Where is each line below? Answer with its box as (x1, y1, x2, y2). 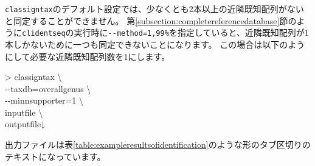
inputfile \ (5, 105, 43, 118)
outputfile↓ (5, 118, 46, 130)
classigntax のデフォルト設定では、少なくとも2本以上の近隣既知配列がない (5, 2, 304, 15)
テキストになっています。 (5, 150, 106, 162)
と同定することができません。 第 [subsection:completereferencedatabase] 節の (5, 14, 297, 27)
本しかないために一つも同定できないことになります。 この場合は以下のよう (5, 38, 305, 50)
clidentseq (22, 29, 66, 38)
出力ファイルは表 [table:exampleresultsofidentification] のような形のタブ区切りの (5, 138, 311, 151)
